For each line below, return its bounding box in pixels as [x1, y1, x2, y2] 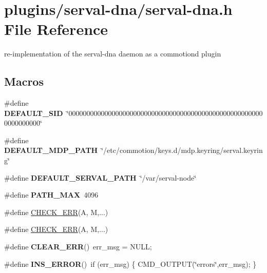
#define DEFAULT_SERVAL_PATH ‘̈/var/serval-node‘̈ [4, 172, 197, 183]
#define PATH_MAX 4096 [4, 189, 99, 200]
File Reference [4, 18, 108, 40]
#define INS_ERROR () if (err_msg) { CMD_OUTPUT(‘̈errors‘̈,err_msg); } [4, 258, 257, 269]
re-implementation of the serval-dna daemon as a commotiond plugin [4, 48, 221, 59]
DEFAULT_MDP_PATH [4, 145, 98, 155]
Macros [4, 73, 44, 89]
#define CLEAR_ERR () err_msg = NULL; [4, 241, 152, 252]
